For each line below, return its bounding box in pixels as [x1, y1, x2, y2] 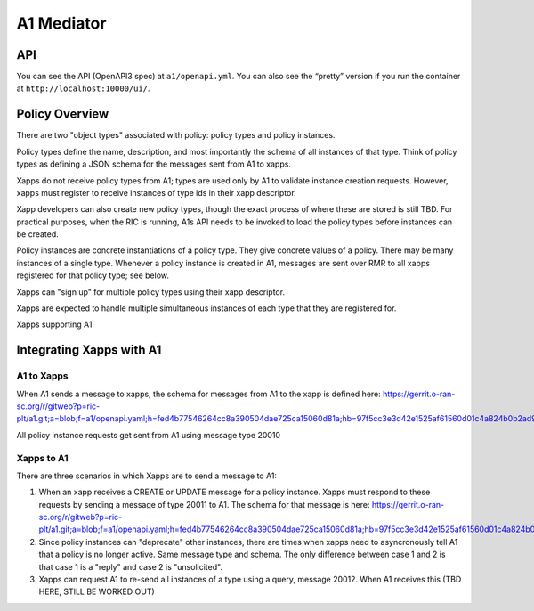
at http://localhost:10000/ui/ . [16, 83, 150, 94]
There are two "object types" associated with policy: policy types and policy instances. [16, 130, 336, 141]
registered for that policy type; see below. [16, 270, 169, 281]
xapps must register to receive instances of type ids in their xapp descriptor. [16, 187, 297, 198]
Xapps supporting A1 [16, 319, 93, 330]
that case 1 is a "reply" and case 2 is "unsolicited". [38, 561, 222, 572]
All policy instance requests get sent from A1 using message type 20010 [16, 429, 280, 440]
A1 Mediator [16, 13, 107, 33]
